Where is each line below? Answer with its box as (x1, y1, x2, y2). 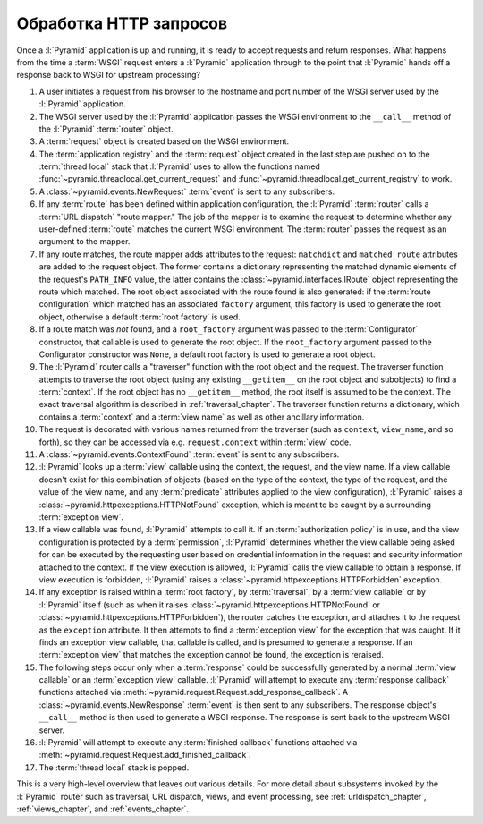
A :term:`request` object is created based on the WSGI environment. (38, 136, 290, 147)
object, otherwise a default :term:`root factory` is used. (38, 311, 241, 322)
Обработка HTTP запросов (16, 13, 228, 33)
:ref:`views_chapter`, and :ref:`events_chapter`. (16, 803, 190, 814)
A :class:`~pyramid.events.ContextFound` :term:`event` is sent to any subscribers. (38, 449, 340, 460)
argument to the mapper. (38, 236, 131, 247)
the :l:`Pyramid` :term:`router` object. (38, 123, 174, 134)
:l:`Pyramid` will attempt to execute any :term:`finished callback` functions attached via (38, 737, 358, 748)
